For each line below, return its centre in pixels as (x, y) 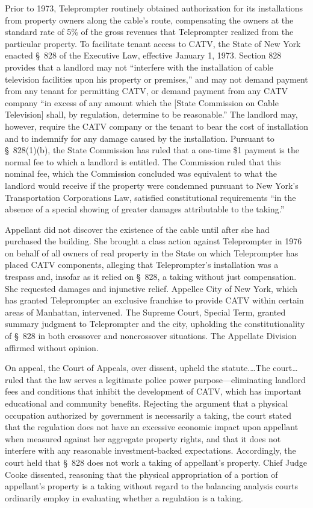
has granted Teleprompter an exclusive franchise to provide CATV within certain (154, 300)
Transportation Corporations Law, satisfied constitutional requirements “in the (150, 197)
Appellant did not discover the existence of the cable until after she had (137, 229)
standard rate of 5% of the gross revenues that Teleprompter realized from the (149, 32)
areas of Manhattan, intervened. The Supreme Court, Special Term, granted (145, 312)
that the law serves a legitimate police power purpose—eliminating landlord (166, 379)
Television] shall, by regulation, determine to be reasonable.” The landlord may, (151, 114)
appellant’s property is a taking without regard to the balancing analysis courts (152, 486)
